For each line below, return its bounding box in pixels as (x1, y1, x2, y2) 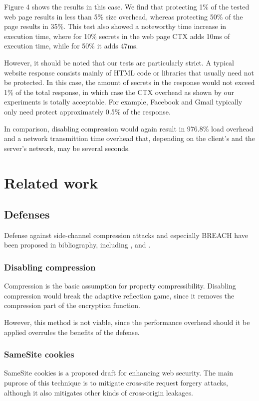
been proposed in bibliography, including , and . (4, 239, 151, 250)
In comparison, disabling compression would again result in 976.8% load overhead (4, 123, 254, 133)
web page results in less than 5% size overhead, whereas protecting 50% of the (4, 11, 243, 21)
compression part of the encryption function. (4, 300, 140, 310)
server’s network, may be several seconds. (4, 142, 130, 153)
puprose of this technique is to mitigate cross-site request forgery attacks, (4, 377, 228, 388)
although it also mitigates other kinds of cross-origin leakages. (4, 387, 193, 397)
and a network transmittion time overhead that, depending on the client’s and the (4, 133, 255, 143)
